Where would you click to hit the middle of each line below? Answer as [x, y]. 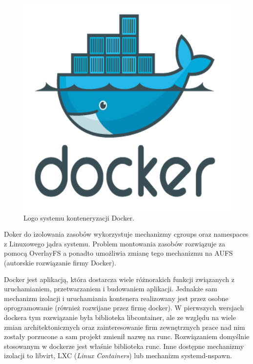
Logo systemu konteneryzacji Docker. [79, 217]
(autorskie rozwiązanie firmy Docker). [60, 262]
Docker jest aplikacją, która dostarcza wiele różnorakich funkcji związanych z [119, 279]
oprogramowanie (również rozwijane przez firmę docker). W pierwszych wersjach [124, 308]
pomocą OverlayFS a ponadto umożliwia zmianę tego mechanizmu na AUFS [118, 253]
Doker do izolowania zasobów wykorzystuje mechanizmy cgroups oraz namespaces [126, 234]
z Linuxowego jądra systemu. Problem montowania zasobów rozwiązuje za [115, 243]
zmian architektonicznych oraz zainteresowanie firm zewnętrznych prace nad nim [125, 327]
